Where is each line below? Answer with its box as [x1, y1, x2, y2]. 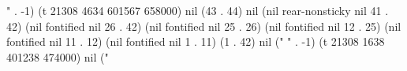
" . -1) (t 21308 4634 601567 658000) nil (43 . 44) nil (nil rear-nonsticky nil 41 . [6, 2, 389, 18]
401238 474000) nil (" [6, 48, 109, 65]
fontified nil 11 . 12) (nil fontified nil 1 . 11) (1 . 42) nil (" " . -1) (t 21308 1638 [6, 33, 385, 50]
